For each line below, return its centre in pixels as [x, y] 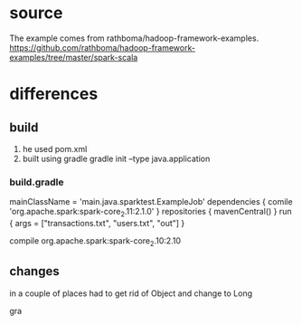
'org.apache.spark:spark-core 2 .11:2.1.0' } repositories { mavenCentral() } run [151, 213]
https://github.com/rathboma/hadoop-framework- [103, 47]
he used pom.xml [55, 148]
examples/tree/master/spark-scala [74, 57]
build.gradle [37, 182]
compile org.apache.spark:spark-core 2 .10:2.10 [95, 242]
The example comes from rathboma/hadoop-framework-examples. [134, 38]
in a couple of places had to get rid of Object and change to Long [131, 293]
